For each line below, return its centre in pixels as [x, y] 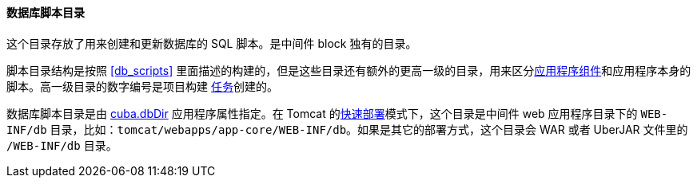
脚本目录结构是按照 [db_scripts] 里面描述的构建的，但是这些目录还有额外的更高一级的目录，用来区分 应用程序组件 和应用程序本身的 [349, 70]
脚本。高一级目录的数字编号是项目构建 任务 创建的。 [142, 86]
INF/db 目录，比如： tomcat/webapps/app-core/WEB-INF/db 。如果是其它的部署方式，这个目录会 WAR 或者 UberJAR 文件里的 [347, 129]
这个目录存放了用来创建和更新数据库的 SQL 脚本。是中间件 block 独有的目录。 [212, 43]
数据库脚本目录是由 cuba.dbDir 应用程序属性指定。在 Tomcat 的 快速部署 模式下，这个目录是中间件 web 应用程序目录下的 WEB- [337, 113]
